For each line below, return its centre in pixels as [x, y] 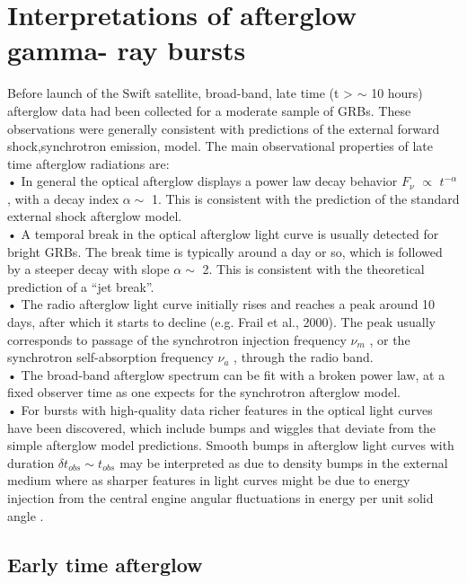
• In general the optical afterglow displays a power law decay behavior [203, 181]
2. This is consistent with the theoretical [313, 269]
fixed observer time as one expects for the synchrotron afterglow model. [204, 392]
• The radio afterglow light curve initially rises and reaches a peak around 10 [221, 304]
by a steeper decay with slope [88, 269]
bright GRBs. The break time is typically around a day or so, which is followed [225, 251]
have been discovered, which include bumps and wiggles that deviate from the [222, 427]
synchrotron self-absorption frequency [110, 357]
